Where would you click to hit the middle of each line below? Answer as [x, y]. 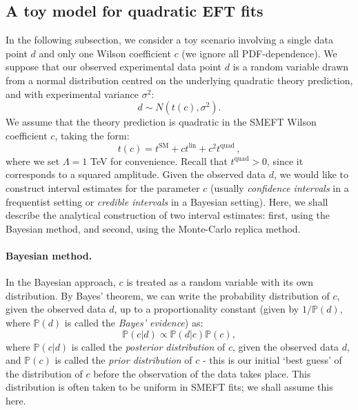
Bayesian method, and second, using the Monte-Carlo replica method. [153, 228]
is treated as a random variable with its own [220, 282]
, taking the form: [92, 135]
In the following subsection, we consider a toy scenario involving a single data [169, 40]
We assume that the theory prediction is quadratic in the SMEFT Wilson [161, 122]
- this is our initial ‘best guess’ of [272, 360]
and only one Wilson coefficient [105, 53]
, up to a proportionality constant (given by [207, 309]
